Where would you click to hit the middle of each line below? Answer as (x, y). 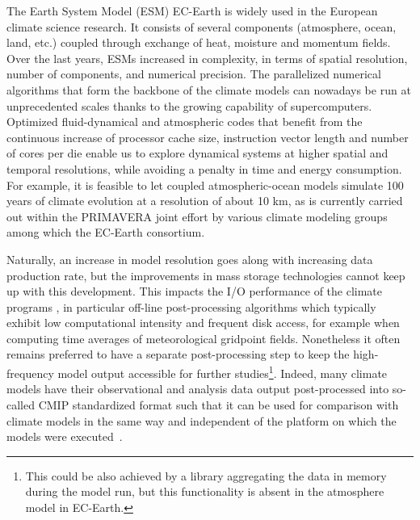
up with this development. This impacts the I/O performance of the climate (195, 291)
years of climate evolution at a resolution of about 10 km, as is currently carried (205, 201)
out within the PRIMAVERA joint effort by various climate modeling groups (197, 216)
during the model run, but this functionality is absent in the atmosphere (205, 491)
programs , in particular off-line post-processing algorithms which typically (191, 306)
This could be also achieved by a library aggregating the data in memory (206, 475)
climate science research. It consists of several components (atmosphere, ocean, (202, 26)
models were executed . (65, 436)
